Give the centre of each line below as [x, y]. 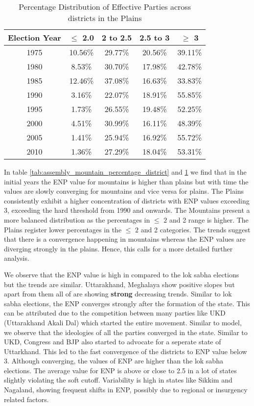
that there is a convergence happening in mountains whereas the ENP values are [125, 239]
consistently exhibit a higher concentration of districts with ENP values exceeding [127, 200]
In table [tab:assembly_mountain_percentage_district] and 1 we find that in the [125, 172]
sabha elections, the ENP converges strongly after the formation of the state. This [127, 303]
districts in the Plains [105, 18]
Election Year [35, 37]
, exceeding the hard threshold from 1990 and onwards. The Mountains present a [129, 210]
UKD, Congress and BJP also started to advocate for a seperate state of [113, 342]
